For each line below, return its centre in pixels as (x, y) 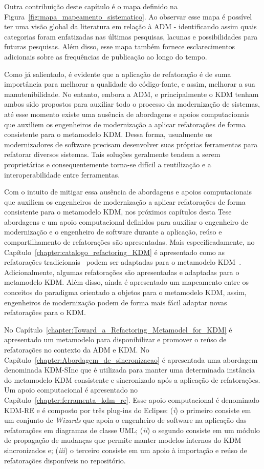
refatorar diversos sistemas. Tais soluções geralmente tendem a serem (112, 154)
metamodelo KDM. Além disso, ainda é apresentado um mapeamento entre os (127, 282)
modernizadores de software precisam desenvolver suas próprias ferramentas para (131, 144)
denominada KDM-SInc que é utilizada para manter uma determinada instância (130, 370)
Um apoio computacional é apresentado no (71, 390)
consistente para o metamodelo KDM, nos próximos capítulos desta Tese (118, 212)
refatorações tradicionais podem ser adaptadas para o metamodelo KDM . (123, 262)
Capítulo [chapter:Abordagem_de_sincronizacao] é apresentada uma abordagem (131, 359)
